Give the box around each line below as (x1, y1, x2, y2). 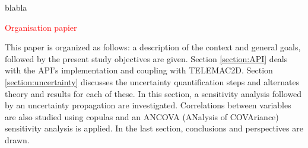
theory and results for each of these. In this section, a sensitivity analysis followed (5, 87, 302, 99)
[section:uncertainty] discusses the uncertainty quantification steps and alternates (5, 75, 300, 88)
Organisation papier (5, 21, 77, 33)
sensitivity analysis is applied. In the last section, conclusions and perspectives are (5, 122, 303, 134)
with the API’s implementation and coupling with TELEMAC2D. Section (5, 64, 273, 76)
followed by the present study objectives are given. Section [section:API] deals (5, 52, 288, 65)
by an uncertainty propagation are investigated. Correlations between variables (5, 99, 291, 111)
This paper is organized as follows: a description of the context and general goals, (5, 41, 301, 53)
